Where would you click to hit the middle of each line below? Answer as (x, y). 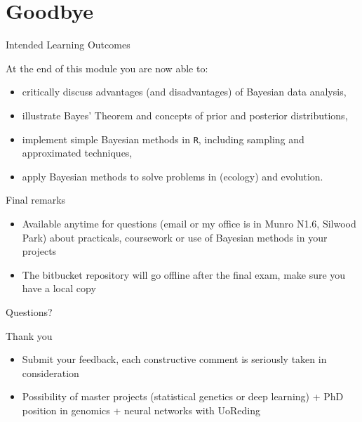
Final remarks (36, 200)
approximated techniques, (77, 153)
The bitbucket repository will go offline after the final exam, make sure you (184, 274)
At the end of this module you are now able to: (107, 68)
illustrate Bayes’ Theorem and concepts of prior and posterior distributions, (185, 115)
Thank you (29, 335)
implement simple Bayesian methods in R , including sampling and (163, 139)
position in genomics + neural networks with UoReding (141, 410)
